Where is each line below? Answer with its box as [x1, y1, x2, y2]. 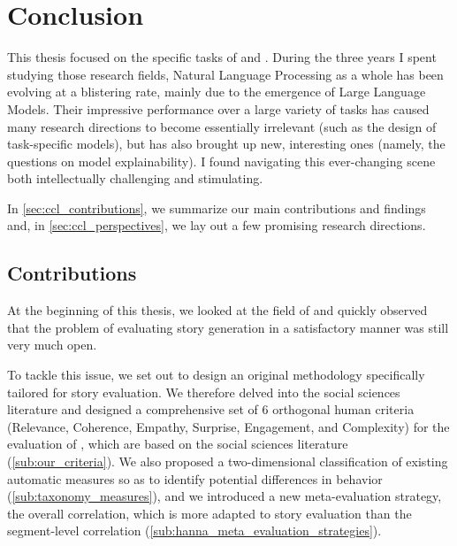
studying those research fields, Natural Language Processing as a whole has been [7, 65, 444, 83]
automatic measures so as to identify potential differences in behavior [7, 469, 383, 488]
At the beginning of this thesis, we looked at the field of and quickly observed [7, 301, 428, 319]
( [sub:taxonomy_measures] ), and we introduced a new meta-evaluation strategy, [7, 487, 442, 505]
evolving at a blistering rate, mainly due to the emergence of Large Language [7, 82, 426, 101]
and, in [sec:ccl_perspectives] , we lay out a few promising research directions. [7, 216, 426, 235]
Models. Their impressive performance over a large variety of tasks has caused [7, 99, 430, 118]
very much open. [7, 335, 97, 354]
